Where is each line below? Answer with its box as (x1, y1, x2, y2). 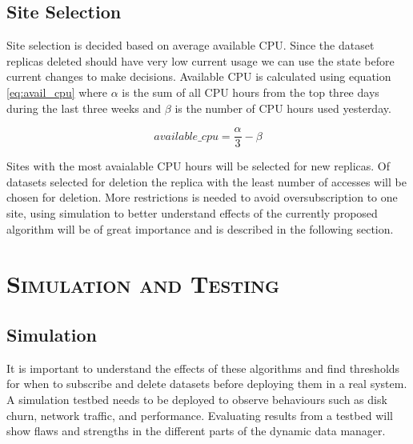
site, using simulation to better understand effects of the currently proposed (6, 205, 378, 222)
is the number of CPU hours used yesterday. (174, 99, 391, 116)
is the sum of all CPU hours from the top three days (122, 83, 379, 100)
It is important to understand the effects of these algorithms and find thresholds (6, 359, 400, 376)
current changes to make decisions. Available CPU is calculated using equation (6, 68, 391, 85)
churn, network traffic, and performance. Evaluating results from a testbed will (6, 406, 393, 423)
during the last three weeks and (6, 99, 162, 116)
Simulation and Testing (6, 267, 280, 300)
